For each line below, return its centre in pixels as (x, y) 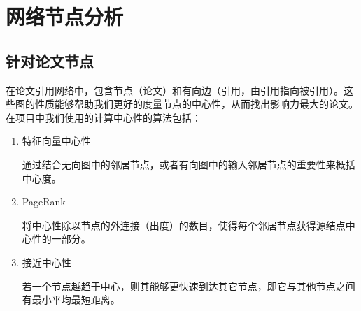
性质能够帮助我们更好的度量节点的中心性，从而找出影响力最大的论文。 (196, 104)
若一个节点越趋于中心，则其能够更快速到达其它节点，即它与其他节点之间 (189, 285)
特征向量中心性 (56, 141)
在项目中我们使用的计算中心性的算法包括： (104, 117)
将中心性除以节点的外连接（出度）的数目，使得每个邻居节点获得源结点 (184, 225)
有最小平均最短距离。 (71, 299)
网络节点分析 (65, 16)
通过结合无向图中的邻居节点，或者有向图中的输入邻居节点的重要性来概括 (189, 164)
